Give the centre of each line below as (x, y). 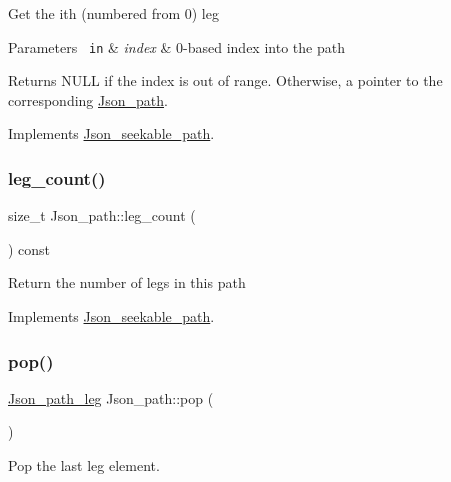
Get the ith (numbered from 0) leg (113, 13)
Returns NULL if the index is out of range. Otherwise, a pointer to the (225, 80)
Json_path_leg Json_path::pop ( (111, 397)
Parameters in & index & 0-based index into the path (176, 46)
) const (29, 248)
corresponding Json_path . (88, 99)
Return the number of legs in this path (127, 282)
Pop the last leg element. (84, 465)
